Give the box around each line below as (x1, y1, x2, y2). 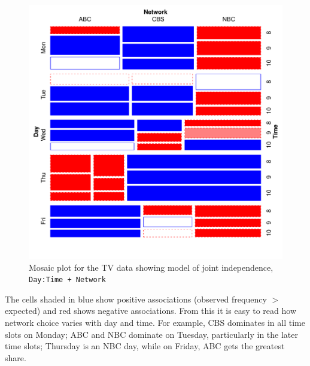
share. (5, 351, 26, 364)
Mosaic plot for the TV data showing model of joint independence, (29, 261, 273, 273)
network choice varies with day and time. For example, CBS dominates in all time (5, 316, 305, 329)
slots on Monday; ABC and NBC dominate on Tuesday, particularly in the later (5, 328, 298, 340)
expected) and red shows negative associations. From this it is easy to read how (5, 304, 296, 317)
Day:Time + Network (29, 276, 106, 285)
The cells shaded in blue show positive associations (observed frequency (5, 292, 267, 305)
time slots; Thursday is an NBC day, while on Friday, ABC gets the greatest (5, 340, 285, 352)
